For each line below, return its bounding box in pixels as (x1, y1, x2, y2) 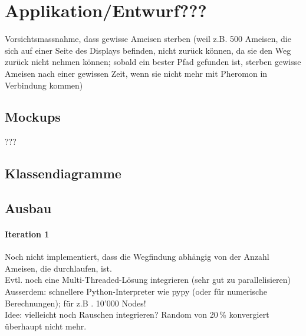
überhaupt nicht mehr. (5, 319, 87, 332)
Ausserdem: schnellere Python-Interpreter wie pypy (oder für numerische (5, 285, 267, 298)
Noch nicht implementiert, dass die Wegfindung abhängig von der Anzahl (5, 250, 269, 263)
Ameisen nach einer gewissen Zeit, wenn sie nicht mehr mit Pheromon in (5, 67, 268, 79)
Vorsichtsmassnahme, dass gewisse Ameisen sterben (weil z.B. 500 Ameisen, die (5, 32, 291, 45)
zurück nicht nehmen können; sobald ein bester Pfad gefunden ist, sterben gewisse (5, 56, 301, 68)
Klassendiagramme (5, 164, 121, 182)
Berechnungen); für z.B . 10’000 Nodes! (5, 296, 146, 309)
